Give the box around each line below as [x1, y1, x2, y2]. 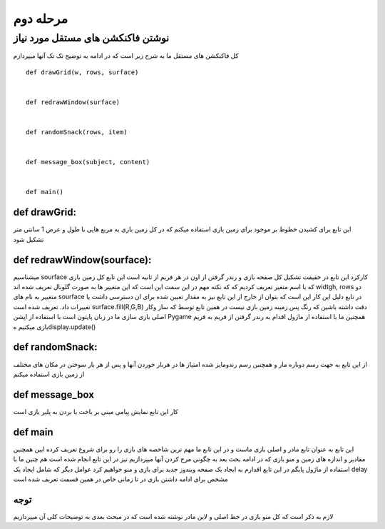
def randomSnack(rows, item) [26, 129, 128, 136]
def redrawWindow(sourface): [13, 253, 152, 266]
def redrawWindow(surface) [26, 98, 120, 106]
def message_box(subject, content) [26, 158, 150, 166]
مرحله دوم [13, 11, 68, 26]
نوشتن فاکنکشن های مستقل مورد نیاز [13, 31, 170, 44]
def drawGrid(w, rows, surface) [26, 68, 139, 76]
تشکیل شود [13, 235, 44, 243]
